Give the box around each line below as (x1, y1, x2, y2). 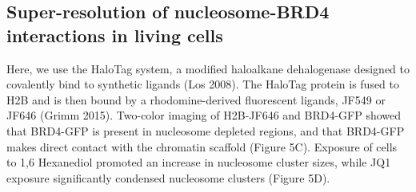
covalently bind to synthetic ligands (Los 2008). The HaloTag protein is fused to (6, 76, 400, 92)
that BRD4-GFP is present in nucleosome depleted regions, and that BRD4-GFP (6, 122, 405, 139)
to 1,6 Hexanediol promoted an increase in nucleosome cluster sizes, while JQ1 (6, 154, 391, 170)
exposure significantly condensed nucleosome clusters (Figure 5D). (6, 169, 330, 186)
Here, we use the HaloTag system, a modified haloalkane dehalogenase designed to (6, 60, 410, 76)
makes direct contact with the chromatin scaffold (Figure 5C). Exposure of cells (6, 138, 398, 155)
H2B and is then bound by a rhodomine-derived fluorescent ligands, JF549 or (6, 91, 386, 108)
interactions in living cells (6, 22, 223, 47)
